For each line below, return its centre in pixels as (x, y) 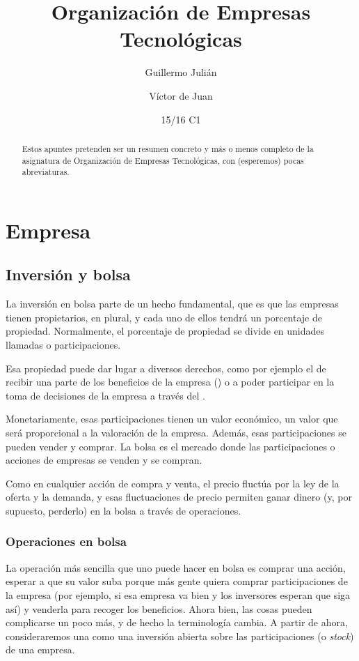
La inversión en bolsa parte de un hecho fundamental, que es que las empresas (172, 304)
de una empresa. (40, 649)
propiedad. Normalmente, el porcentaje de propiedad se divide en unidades (165, 331)
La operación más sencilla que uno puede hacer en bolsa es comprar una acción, (176, 567)
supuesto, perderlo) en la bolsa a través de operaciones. (123, 510)
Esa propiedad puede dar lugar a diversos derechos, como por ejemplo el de (166, 368)
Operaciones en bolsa (66, 541)
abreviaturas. (46, 172)
